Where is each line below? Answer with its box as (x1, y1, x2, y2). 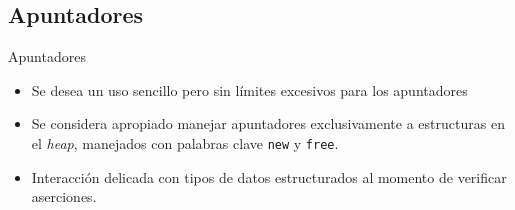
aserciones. (31, 186, 97, 207)
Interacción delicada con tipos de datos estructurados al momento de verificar (31, 166, 507, 187)
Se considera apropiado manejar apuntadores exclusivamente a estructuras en (31, 113, 505, 134)
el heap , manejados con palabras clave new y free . (31, 132, 339, 153)
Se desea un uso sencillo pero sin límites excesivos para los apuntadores (31, 79, 468, 100)
